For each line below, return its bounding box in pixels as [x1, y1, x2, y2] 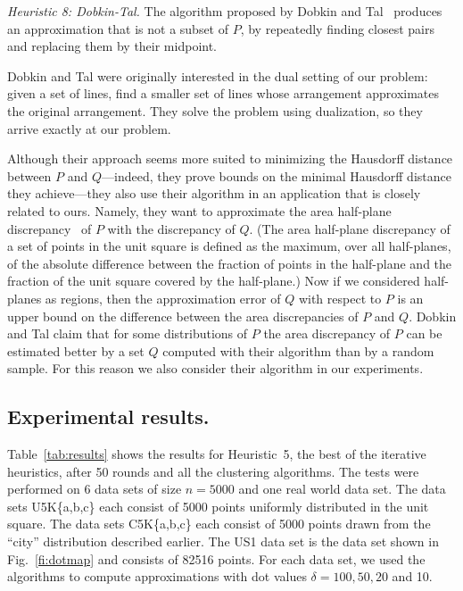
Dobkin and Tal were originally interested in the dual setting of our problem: [7, 66, 428, 85]
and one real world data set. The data [238, 479, 446, 498]
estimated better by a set [7, 341, 145, 360]
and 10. [392, 567, 433, 586]
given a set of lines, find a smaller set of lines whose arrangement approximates [7, 84, 440, 103]
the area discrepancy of [263, 324, 391, 343]
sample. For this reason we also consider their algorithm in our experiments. [7, 359, 424, 378]
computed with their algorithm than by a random [162, 341, 434, 360]
